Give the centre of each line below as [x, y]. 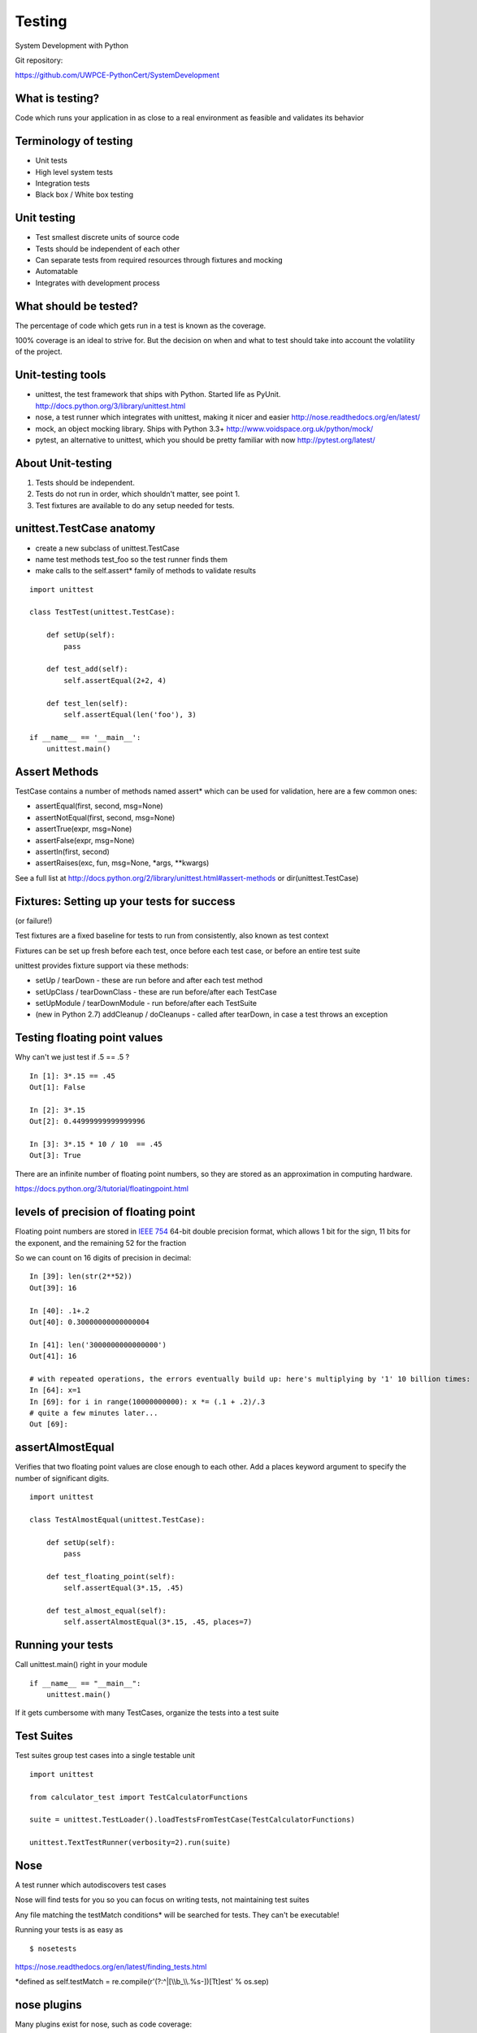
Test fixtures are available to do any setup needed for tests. [135, 505]
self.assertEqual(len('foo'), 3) [130, 714]
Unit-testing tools [61, 375]
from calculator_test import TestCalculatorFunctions [139, 1797]
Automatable [57, 272]
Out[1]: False [57, 1087]
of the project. [39, 352]
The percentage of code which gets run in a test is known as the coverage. [141, 325]
